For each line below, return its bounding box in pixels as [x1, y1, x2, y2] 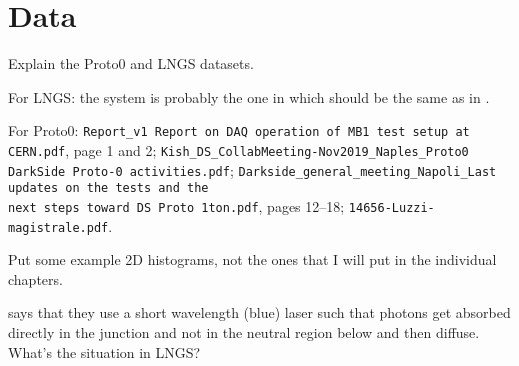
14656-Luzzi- [348, 200, 435, 215]
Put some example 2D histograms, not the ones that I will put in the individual [8, 249, 497, 270]
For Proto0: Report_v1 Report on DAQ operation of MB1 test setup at [8, 120, 470, 141]
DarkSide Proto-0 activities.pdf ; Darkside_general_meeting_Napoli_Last [8, 159, 497, 180]
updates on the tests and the [8, 181, 209, 196]
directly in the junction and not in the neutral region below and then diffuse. [8, 322, 480, 343]
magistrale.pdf [8, 220, 109, 235]
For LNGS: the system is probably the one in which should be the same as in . [8, 86, 490, 107]
